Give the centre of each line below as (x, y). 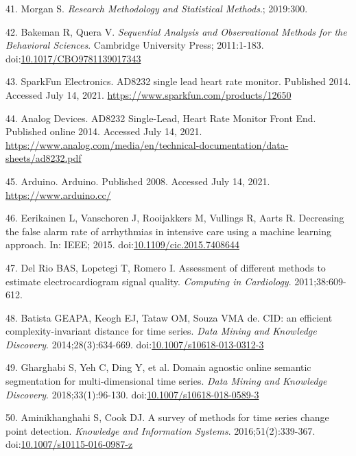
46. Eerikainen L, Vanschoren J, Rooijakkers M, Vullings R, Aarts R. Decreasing (175, 218)
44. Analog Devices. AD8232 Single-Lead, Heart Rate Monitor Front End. (161, 118)
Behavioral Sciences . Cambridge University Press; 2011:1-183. (135, 45)
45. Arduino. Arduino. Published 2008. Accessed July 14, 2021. (138, 181)
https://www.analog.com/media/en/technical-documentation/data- (147, 144)
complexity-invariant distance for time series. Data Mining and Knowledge (161, 331)
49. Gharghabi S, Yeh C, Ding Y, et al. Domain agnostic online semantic (158, 367)
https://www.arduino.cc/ (58, 194)
